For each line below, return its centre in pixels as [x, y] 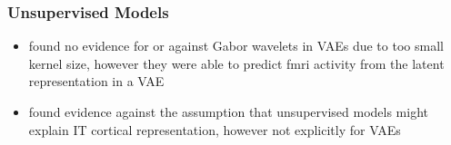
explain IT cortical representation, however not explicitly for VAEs [215, 129]
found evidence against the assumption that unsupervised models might [228, 111]
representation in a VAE [96, 81]
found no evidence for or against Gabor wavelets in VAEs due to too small [236, 46]
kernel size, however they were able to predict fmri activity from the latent [236, 63]
